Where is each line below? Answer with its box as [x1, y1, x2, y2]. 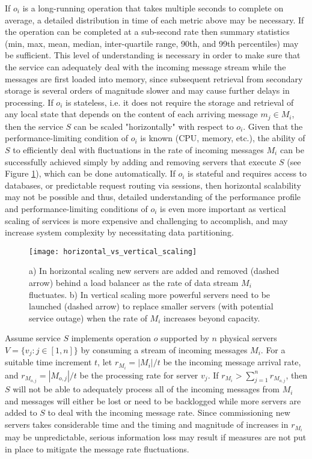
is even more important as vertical [160, 202, 286, 214]
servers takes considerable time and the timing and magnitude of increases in [5, 418, 289, 431]
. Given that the [243, 120, 303, 132]
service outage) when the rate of [29, 311, 147, 324]
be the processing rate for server [79, 368, 198, 381]
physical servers [219, 332, 277, 344]
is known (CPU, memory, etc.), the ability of [140, 132, 305, 144]
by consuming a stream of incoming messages [81, 343, 248, 356]
